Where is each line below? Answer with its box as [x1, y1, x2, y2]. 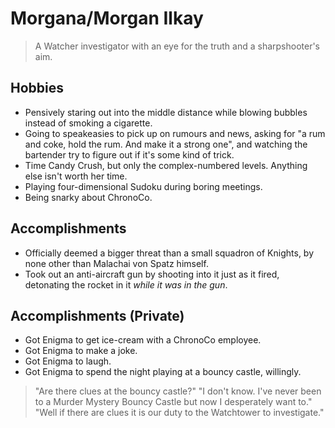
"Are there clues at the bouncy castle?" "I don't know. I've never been [34, 385, 322, 397]
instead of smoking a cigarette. [24, 117, 153, 129]
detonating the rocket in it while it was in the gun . [24, 278, 228, 291]
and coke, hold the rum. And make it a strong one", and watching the [24, 138, 308, 150]
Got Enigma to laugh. [24, 355, 112, 367]
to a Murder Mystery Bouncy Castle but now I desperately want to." [34, 396, 313, 408]
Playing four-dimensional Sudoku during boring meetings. [24, 180, 263, 192]
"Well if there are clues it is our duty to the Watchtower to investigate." [34, 407, 325, 419]
